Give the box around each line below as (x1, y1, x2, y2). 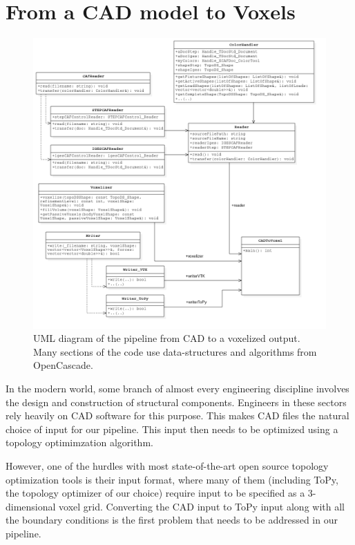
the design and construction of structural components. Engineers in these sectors (6, 394, 347, 409)
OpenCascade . (33, 358, 93, 372)
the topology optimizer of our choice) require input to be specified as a (6, 486, 305, 500)
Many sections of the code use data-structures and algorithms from (33, 344, 317, 358)
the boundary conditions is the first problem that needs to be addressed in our (6, 513, 338, 527)
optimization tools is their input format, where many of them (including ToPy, (6, 472, 338, 486)
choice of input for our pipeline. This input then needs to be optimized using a (6, 421, 338, 436)
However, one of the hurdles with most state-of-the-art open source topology (6, 458, 329, 472)
